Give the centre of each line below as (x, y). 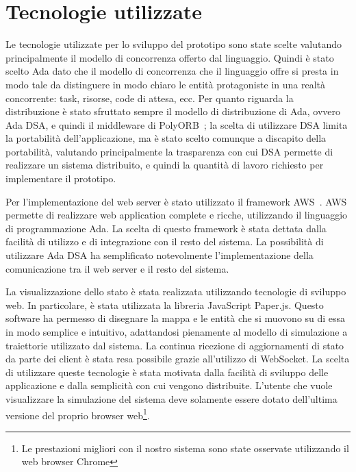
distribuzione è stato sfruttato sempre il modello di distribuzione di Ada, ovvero (173, 111)
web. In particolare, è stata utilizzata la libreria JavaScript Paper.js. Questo (165, 305)
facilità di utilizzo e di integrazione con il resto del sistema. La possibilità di (165, 241)
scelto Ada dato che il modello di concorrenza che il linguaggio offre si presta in (172, 71)
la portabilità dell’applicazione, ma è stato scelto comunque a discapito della (166, 138)
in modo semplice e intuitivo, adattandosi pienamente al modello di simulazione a (177, 332)
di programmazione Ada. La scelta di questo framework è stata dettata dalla (166, 228)
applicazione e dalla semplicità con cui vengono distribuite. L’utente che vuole (169, 385)
